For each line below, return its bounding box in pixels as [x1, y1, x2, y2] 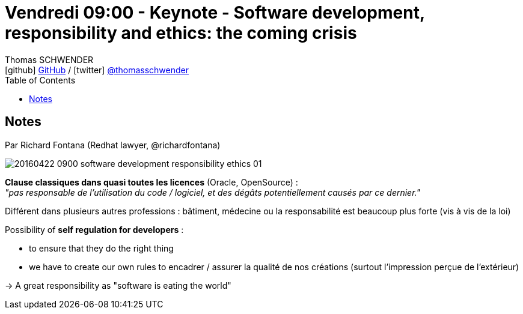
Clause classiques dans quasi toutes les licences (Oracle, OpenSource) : [5, 177, 298, 187]
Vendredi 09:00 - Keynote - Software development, [5, 2, 425, 23]
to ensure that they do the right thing [29, 243, 174, 253]
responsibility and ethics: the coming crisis [5, 23, 357, 43]
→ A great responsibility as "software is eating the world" [5, 280, 231, 291]
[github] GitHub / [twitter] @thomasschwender [5, 64, 189, 75]
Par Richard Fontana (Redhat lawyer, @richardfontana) [5, 139, 221, 150]
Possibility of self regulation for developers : [5, 224, 184, 235]
